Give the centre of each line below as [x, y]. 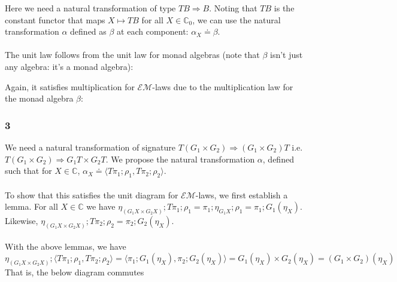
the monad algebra [39, 98]
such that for [28, 171]
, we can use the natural [237, 19]
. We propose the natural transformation [180, 159]
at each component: [153, 31]
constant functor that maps [55, 19]
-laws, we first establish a [242, 194]
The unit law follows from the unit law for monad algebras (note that [132, 55]
